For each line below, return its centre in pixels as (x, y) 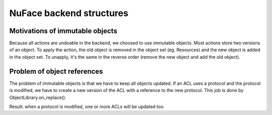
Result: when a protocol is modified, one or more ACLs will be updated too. (87, 106)
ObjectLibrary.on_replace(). (38, 97)
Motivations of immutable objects (63, 31)
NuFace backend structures (69, 13)
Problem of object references (56, 71)
